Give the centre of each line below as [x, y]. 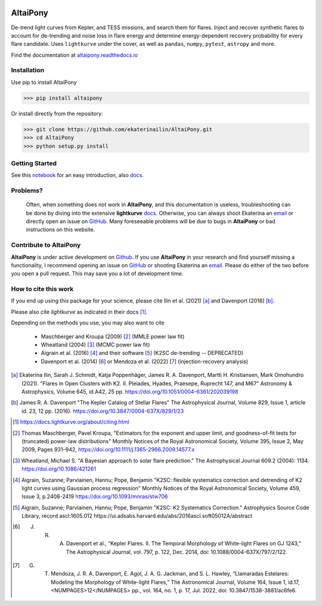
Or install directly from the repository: [57, 113]
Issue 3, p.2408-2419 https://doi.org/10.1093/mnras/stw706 [95, 497]
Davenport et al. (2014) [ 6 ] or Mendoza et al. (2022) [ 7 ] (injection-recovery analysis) [145, 361]
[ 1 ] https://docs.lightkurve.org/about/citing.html [71, 422]
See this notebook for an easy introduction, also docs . [78, 175]
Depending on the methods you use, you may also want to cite [88, 323]
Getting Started [34, 163]
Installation [28, 70]
